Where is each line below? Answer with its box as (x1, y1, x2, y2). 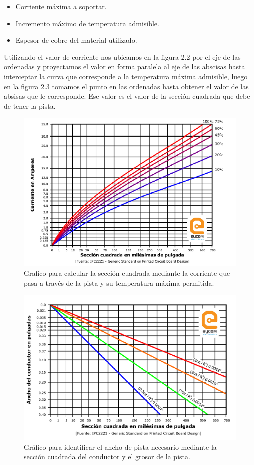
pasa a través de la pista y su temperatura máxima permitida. (24, 277, 214, 288)
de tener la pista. (4, 100, 56, 111)
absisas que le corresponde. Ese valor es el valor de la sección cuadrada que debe (4, 91, 250, 101)
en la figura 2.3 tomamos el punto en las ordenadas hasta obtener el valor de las (4, 81, 249, 91)
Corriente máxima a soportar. (15, 1, 107, 11)
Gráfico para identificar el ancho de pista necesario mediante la (24, 441, 217, 452)
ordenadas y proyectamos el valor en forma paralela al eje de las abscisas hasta (4, 61, 245, 72)
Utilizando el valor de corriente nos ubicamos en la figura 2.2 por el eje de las (4, 51, 241, 62)
